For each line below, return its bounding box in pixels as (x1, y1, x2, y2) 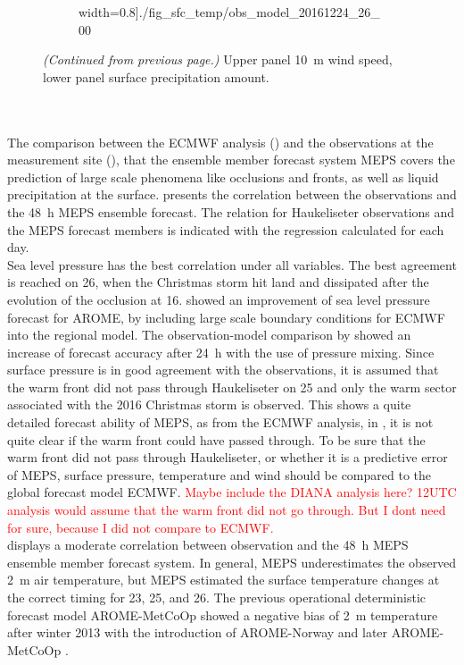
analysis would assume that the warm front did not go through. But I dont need (7, 501, 446, 519)
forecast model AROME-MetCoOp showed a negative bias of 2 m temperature (7, 605, 438, 624)
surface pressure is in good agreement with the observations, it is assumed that (7, 360, 439, 379)
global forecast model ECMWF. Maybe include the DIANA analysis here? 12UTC (7, 483, 457, 501)
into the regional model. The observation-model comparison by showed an (7, 325, 411, 344)
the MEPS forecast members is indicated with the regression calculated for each (7, 220, 444, 239)
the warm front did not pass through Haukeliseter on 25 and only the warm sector (7, 377, 457, 396)
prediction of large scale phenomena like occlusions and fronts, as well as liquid (7, 167, 439, 186)
